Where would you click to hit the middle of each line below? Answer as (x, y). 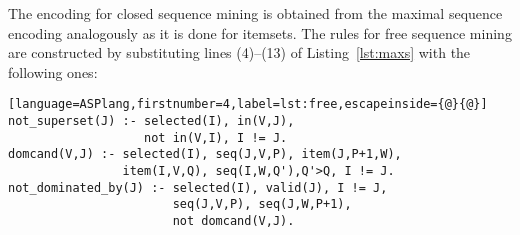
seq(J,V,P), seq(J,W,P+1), (262, 204)
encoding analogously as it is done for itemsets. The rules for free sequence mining (260, 32)
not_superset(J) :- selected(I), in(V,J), (151, 121)
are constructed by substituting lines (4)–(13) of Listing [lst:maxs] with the (239, 52)
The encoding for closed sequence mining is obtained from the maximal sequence (255, 13)
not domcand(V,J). (233, 220)
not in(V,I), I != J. (216, 137)
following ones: (53, 71)
